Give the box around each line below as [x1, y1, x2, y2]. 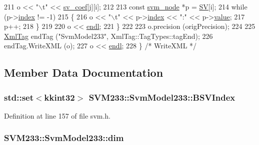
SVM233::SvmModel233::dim [4, 132, 124, 144]
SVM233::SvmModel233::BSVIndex [88, 91, 235, 103]
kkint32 [44, 91, 75, 103]
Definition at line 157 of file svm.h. [4, 110, 111, 121]
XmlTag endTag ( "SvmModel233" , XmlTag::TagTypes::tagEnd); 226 [4, 30, 213, 41]
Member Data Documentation [4, 65, 163, 80]
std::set [4, 91, 33, 103]
